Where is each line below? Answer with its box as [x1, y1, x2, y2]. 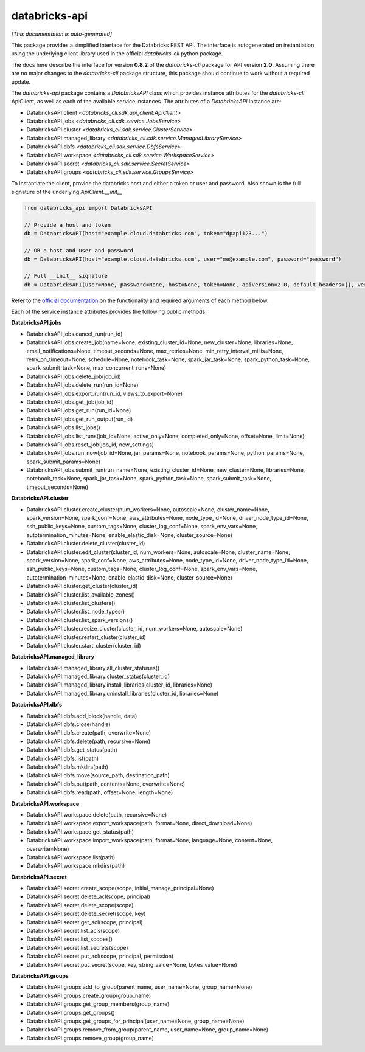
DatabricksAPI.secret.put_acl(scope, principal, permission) [26, 952, 174, 960]
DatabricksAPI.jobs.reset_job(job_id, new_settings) [26, 441, 155, 448]
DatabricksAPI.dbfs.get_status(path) [26, 746, 118, 753]
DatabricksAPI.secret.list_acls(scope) [26, 927, 120, 935]
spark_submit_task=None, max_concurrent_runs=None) [26, 364, 167, 372]
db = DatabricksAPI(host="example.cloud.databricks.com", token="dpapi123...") [24, 230, 268, 237]
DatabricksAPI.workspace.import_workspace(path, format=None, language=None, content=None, [26, 837, 273, 844]
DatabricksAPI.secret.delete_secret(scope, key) [26, 910, 146, 918]
